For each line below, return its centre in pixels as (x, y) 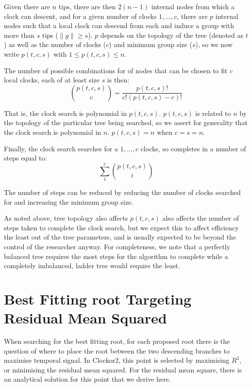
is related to (213, 113)
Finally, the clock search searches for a (61, 148)
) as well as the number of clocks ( (55, 44)
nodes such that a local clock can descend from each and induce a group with (119, 25)
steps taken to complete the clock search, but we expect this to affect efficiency (121, 227)
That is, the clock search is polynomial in (66, 113)
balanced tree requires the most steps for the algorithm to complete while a (116, 256)
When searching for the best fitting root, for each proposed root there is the (117, 341)
